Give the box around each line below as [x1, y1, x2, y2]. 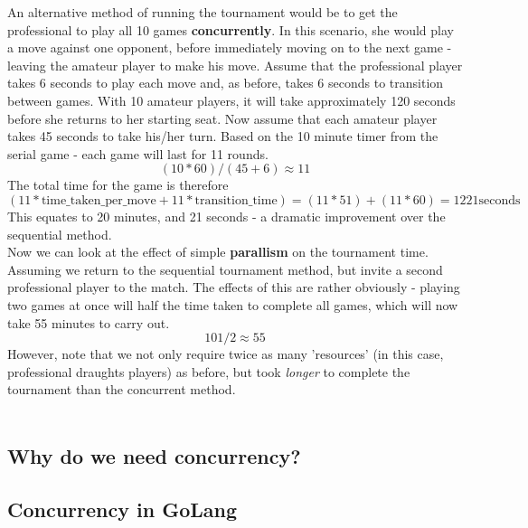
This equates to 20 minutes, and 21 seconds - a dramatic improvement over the [7, 206, 446, 225]
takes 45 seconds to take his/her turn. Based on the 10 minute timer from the [7, 127, 438, 146]
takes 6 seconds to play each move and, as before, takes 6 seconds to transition [7, 73, 444, 92]
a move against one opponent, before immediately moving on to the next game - [7, 38, 452, 57]
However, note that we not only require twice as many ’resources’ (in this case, [7, 344, 444, 363]
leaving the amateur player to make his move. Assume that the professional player [7, 55, 463, 74]
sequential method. [7, 224, 112, 243]
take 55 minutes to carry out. [7, 313, 170, 332]
